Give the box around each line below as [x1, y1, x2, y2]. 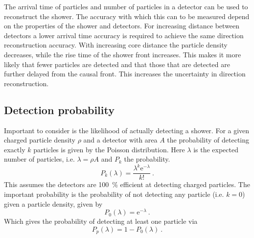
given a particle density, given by [4, 198, 103, 209]
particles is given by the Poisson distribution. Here [33, 144, 185, 154]
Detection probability [4, 102, 115, 117]
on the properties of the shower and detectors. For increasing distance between [4, 21, 240, 31]
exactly [4, 144, 25, 154]
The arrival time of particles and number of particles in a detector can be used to [4, 1, 248, 11]
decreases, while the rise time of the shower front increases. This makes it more [4, 49, 241, 59]
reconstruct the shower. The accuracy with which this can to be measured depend [4, 11, 250, 21]
